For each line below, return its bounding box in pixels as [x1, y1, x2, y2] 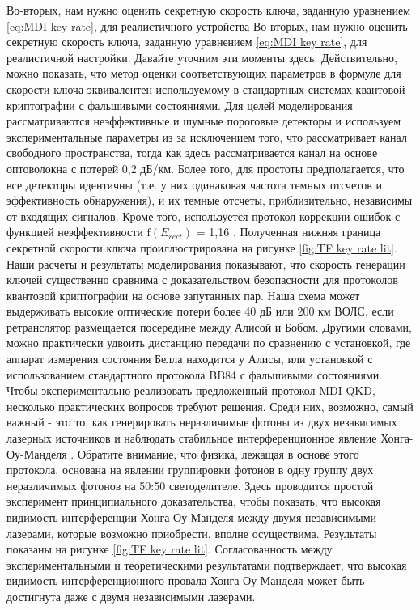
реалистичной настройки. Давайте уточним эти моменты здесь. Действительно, [6, 49, 397, 66]
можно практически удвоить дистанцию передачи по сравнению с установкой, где [6, 334, 411, 351]
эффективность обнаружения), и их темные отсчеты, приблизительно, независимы [6, 192, 413, 209]
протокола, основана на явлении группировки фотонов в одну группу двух [6, 461, 374, 478]
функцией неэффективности [6, 223, 143, 240]
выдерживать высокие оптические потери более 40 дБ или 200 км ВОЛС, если [6, 303, 394, 320]
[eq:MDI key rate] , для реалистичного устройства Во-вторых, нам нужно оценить [6, 17, 408, 34]
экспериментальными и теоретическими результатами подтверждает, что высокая [6, 556, 407, 573]
